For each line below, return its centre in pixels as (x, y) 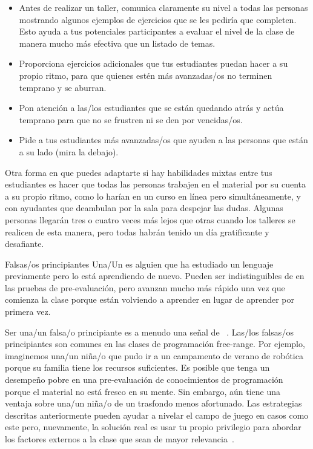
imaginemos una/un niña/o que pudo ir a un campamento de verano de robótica (154, 355)
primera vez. (28, 312)
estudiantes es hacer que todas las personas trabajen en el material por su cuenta (155, 184)
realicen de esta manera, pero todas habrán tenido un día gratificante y (137, 231)
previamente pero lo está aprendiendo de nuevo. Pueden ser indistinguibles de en (155, 276)
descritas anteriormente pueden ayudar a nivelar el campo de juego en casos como (157, 415)
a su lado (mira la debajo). (69, 151)
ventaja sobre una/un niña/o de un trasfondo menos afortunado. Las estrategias (153, 403)
